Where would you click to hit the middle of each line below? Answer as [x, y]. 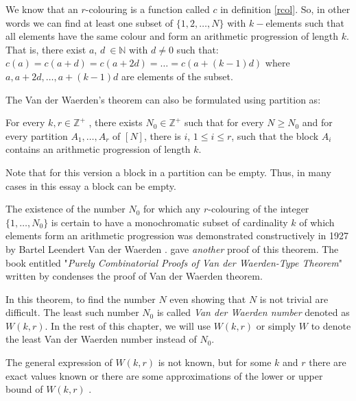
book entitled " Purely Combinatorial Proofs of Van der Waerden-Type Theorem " [174, 262]
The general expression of [59, 362]
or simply [276, 325]
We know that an [42, 9]
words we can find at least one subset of [90, 22]
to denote [331, 325]
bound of [24, 389]
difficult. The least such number [72, 312]
